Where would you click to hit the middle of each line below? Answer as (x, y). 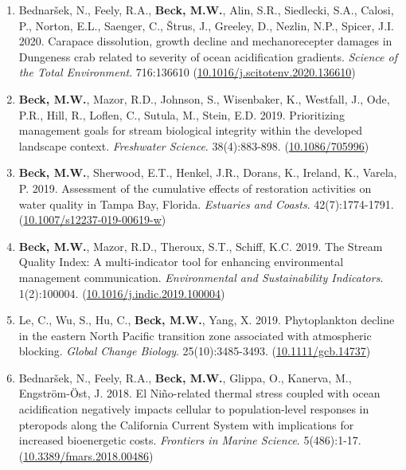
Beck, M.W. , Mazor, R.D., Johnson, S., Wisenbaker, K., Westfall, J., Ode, (204, 98)
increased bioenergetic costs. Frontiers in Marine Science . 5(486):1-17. (190, 440)
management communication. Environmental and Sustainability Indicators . (201, 277)
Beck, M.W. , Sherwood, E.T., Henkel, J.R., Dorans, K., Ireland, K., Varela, (208, 172)
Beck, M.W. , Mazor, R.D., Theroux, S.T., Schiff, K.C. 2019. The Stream (201, 246)
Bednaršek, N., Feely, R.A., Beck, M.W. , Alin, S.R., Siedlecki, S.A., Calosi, (206, 10)
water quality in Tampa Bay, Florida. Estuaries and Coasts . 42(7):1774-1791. (206, 204)
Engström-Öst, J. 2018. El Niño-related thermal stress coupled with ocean (199, 393)
